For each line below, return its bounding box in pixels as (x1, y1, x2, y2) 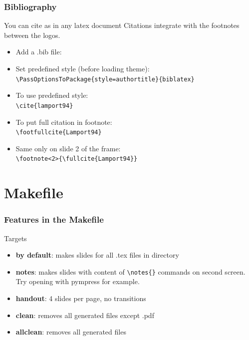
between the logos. (4, 29, 60, 40)
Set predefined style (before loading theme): (15, 63, 150, 73)
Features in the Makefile (4, 213, 104, 226)
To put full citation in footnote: (15, 116, 112, 127)
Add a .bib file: (15, 46, 62, 57)
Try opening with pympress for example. (15, 276, 140, 287)
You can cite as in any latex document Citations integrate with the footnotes (4, 20, 240, 30)
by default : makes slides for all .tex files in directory (15, 250, 179, 260)
